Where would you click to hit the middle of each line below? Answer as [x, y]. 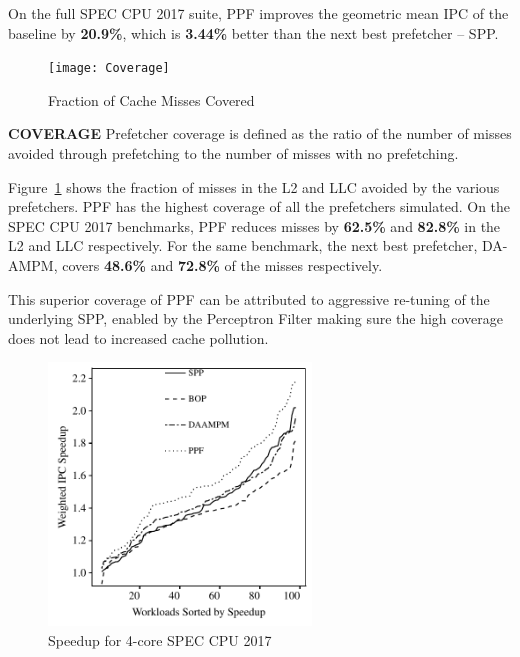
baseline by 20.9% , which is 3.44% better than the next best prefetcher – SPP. [253, 32]
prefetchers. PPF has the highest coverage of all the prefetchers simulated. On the [259, 206]
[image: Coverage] [109, 68]
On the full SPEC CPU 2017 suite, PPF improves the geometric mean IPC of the [258, 13]
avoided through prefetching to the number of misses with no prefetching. [233, 153]
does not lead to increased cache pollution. [138, 337]
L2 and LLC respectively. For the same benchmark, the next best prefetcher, [243, 245]
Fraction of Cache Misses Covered [151, 99]
